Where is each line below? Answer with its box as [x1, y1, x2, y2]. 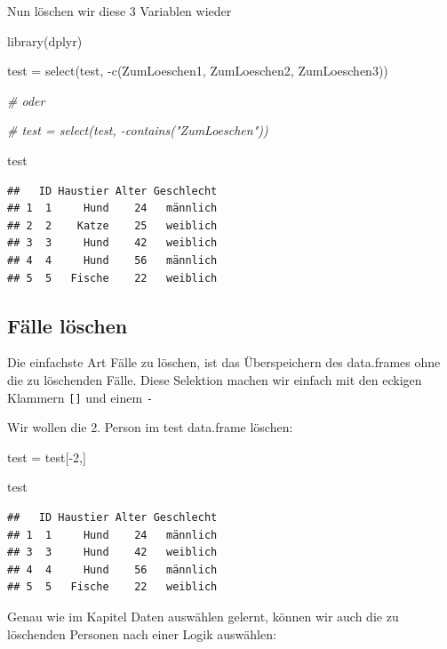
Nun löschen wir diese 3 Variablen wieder [7, 2, 232, 20]
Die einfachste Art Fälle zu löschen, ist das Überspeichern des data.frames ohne [7, 353, 441, 372]
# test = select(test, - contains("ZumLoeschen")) [7, 121, 268, 140]
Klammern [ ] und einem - [7, 388, 153, 406]
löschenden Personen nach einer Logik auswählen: [7, 624, 276, 643]
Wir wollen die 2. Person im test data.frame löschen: [7, 418, 293, 437]
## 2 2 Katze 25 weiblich [7, 219, 218, 232]
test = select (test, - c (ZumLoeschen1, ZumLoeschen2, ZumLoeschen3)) [7, 61, 388, 80]
